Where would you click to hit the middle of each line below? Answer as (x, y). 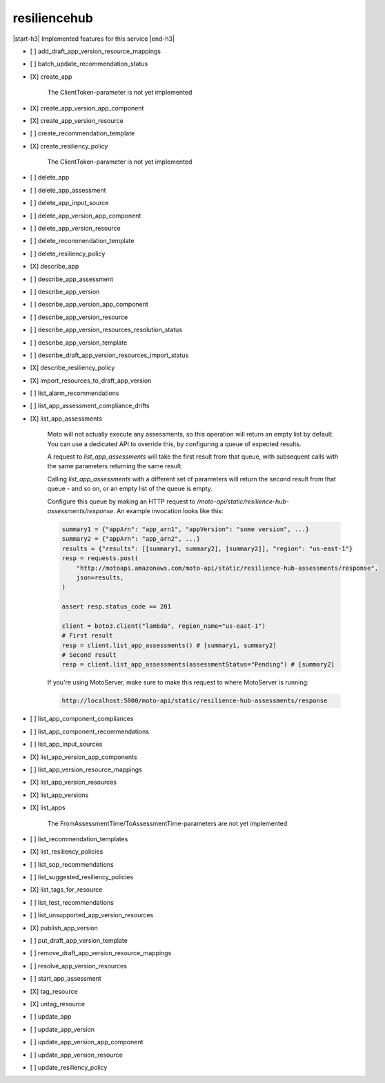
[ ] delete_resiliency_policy (68, 253)
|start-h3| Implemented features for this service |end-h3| (94, 39)
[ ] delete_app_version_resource (75, 229)
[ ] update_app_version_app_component (87, 1042)
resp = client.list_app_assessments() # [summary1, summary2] (169, 645)
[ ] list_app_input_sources (66, 744)
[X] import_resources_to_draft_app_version (91, 381)
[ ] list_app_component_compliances (82, 719)
